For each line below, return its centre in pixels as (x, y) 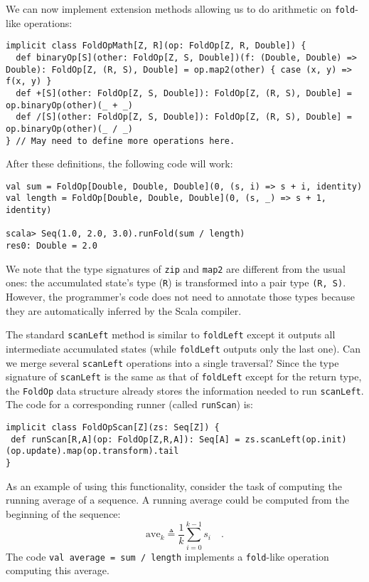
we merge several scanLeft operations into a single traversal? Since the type (172, 362)
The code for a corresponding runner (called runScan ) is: (130, 404)
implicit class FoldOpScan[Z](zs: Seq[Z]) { (113, 428)
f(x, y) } (29, 82)
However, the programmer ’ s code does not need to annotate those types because (180, 296)
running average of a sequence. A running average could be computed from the (177, 500)
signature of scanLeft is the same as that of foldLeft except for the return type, (184, 376)
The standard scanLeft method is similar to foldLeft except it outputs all (171, 334)
